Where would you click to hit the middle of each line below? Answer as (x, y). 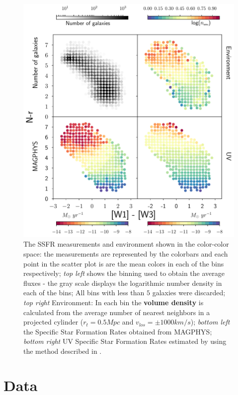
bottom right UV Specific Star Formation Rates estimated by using (125, 341)
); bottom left (210, 322)
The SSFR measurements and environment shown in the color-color (126, 244)
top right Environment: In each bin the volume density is (114, 302)
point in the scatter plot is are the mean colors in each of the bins (124, 263)
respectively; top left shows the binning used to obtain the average (124, 273)
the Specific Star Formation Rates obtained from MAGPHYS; (118, 331)
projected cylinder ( (53, 322)
